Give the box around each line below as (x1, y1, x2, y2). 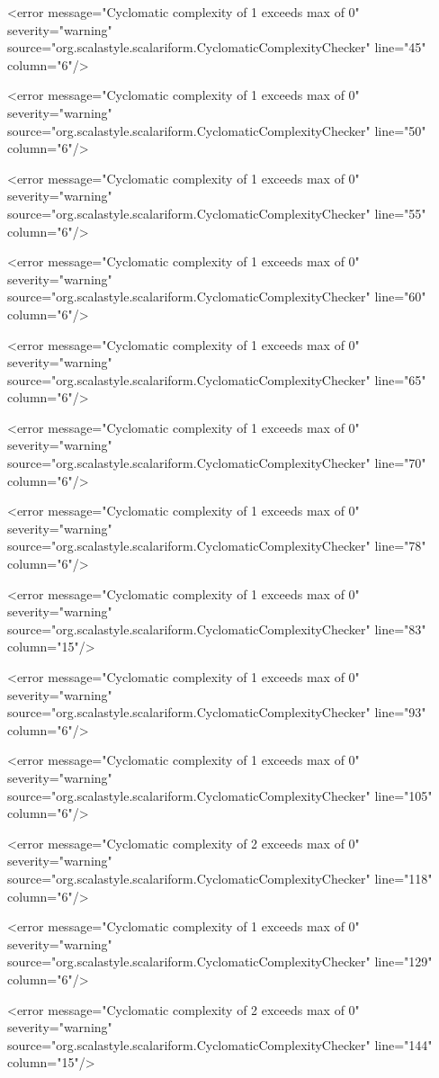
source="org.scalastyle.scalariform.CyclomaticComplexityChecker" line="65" (7, 370, 426, 389)
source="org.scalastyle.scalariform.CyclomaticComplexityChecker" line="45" (7, 38, 426, 57)
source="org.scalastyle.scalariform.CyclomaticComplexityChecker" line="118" (7, 868, 433, 887)
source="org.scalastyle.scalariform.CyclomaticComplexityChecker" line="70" (7, 454, 426, 472)
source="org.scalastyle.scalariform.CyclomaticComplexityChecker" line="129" (7, 952, 433, 971)
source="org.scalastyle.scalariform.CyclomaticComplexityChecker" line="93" (7, 703, 426, 722)
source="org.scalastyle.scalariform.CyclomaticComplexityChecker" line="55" (7, 203, 426, 222)
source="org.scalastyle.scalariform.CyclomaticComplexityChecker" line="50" (7, 121, 426, 139)
